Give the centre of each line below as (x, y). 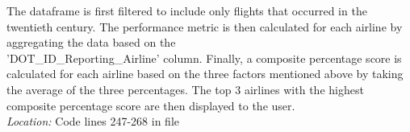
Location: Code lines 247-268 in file (93, 121)
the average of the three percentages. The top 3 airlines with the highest (185, 89)
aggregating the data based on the (91, 42)
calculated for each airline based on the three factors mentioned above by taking (205, 74)
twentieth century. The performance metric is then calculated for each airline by (205, 26)
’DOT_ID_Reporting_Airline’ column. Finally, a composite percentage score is (204, 58)
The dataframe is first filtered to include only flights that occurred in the (187, 10)
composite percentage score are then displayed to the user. (151, 105)
